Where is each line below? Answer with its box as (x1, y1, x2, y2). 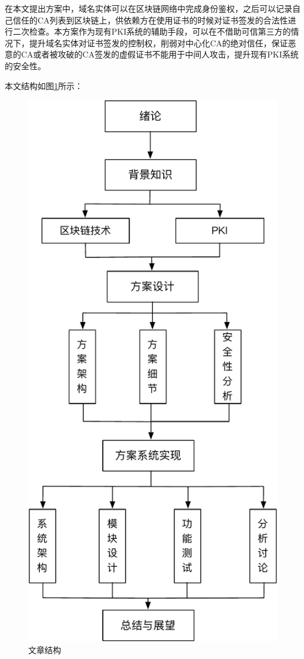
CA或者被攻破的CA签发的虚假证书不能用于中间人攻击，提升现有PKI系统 (21, 48, 299, 60)
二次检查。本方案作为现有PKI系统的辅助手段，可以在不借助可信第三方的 (12, 25, 291, 38)
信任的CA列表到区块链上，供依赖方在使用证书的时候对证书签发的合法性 (12, 13, 288, 26)
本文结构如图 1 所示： (5, 79, 83, 91)
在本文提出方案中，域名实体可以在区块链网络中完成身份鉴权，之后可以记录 (5, 2, 292, 14)
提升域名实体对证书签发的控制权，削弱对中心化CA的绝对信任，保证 (29, 36, 288, 49)
